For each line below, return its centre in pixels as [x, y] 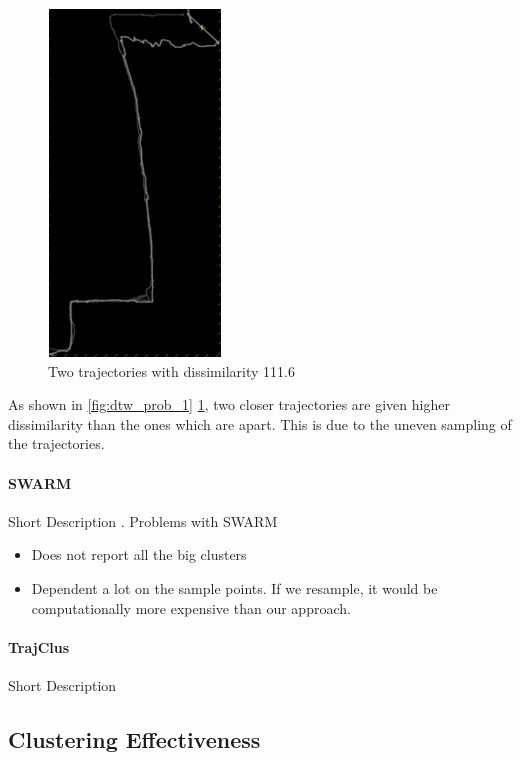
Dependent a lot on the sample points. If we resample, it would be [234, 587]
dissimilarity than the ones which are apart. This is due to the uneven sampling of [260, 423]
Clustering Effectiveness [134, 738]
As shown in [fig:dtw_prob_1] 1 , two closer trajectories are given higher [229, 404]
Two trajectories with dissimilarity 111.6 [171, 370]
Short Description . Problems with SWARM [143, 520]
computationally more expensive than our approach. [191, 607]
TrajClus [39, 646]
